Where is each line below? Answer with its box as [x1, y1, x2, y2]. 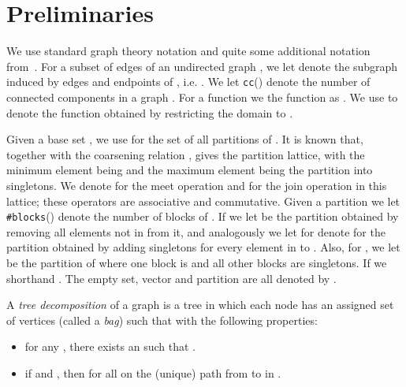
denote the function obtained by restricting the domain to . [6, 104, 293, 121]
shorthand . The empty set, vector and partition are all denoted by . [6, 270, 337, 286]
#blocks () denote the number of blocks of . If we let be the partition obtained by [6, 208, 399, 225]
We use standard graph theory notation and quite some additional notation [6, 43, 371, 59]
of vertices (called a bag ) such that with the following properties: [6, 311, 318, 328]
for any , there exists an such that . [24, 338, 196, 355]
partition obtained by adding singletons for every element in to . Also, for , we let [6, 239, 400, 255]
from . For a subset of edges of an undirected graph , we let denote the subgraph [6, 58, 398, 74]
